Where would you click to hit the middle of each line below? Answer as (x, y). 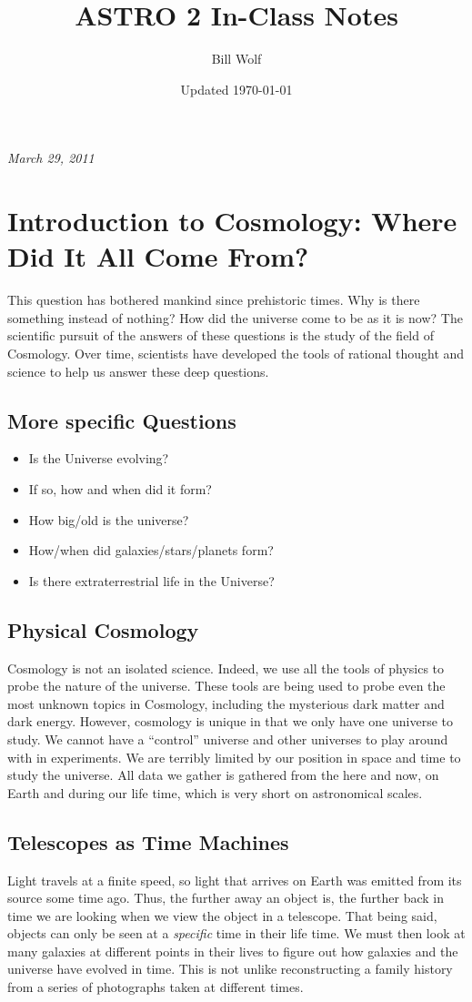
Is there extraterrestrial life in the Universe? (151, 580)
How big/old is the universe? (109, 519)
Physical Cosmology (103, 629)
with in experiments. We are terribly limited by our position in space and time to (234, 757)
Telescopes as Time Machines (148, 841)
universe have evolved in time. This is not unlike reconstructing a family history (230, 969)
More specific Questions (122, 420)
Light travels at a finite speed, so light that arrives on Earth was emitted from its (235, 880)
